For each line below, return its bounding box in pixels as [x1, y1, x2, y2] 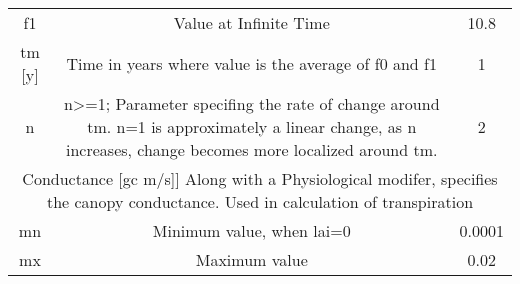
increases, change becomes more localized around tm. [66, 138, 438, 161]
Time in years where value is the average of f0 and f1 [66, 51, 437, 75]
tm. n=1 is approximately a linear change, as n [87, 115, 417, 138]
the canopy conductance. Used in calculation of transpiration [46, 190, 474, 213]
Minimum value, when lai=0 [152, 219, 351, 242]
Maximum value [195, 248, 308, 271]
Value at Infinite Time [173, 11, 330, 34]
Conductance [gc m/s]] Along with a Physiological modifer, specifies [22, 167, 498, 190]
